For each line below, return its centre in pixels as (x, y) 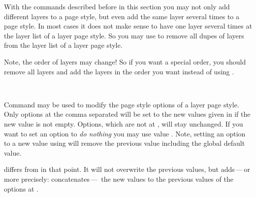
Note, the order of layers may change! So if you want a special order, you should (125, 61)
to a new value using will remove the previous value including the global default (125, 143)
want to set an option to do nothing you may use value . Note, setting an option (125, 133)
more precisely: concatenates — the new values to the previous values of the (119, 179)
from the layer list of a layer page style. (63, 45)
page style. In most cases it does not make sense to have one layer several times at (128, 26)
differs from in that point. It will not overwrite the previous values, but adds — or (127, 169)
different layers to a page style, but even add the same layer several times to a (122, 16)
